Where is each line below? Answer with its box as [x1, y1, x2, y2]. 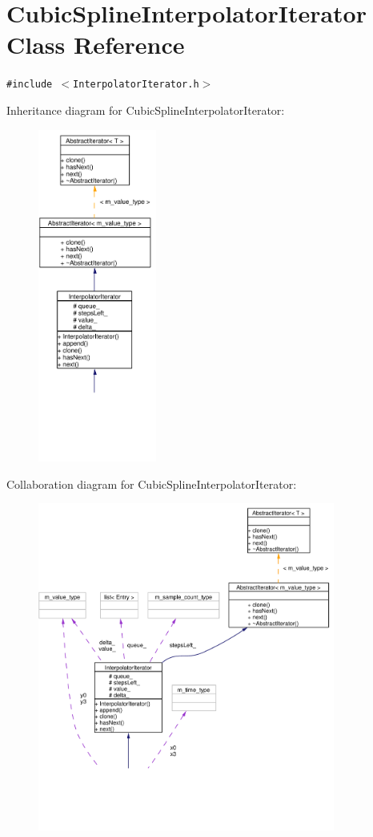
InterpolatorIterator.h [73, 79, 199, 91]
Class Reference [6, 28, 185, 61]
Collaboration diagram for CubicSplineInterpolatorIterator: [6, 475, 297, 492]
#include [6, 79, 53, 91]
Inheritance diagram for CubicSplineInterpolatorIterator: [6, 101, 285, 118]
